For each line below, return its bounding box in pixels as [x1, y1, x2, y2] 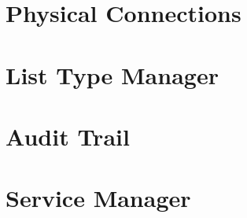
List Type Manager [6, 58, 219, 91]
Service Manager [6, 182, 191, 214]
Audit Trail [6, 120, 130, 152]
